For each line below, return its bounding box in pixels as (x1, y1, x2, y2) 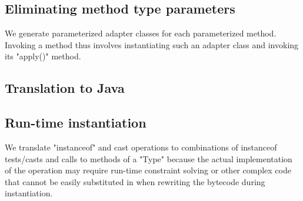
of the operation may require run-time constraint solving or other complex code (5, 164, 291, 176)
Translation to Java (5, 79, 125, 97)
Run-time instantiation (5, 113, 146, 132)
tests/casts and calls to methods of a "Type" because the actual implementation (5, 152, 292, 165)
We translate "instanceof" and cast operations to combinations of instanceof (5, 140, 277, 153)
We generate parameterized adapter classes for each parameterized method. (5, 27, 277, 39)
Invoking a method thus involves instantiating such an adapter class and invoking (5, 38, 299, 51)
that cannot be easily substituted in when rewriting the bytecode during (5, 175, 265, 187)
